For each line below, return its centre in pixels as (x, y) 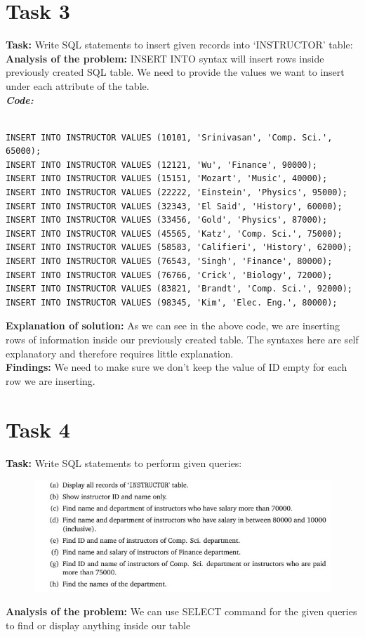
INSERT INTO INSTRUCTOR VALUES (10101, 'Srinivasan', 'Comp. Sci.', (169, 137)
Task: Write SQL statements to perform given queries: (124, 462)
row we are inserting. (51, 380)
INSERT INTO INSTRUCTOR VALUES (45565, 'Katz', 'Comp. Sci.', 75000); (174, 234)
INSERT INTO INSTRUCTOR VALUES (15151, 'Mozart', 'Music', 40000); (167, 179)
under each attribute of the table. (78, 85)
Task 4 (38, 429)
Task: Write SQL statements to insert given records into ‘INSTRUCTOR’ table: (179, 45)
